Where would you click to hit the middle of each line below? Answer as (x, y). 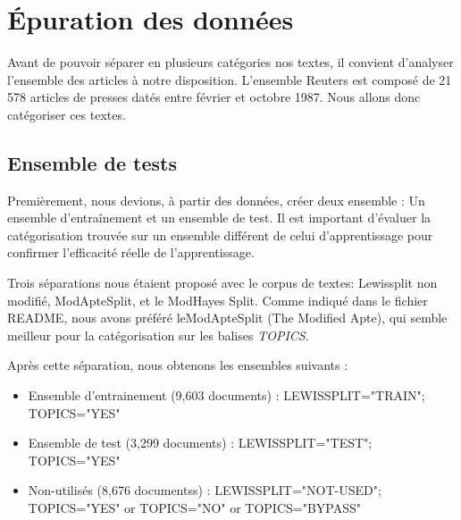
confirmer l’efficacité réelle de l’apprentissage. (131, 252)
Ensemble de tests (92, 162)
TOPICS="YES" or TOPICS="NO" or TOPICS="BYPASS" (195, 508)
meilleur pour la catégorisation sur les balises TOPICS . (158, 335)
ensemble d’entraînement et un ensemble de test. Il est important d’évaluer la (219, 218)
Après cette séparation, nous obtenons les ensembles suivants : (178, 365)
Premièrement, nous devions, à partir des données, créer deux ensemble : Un (216, 200)
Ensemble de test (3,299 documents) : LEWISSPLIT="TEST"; (200, 443)
